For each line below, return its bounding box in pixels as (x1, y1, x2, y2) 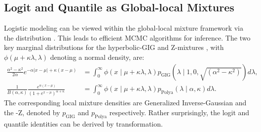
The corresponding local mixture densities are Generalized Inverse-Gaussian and (4, 97, 247, 108)
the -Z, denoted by (4, 107, 60, 117)
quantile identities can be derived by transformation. (4, 118, 163, 129)
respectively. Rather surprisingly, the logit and (109, 107, 250, 117)
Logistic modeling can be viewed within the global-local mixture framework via (4, 23, 243, 33)
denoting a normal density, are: (50, 51, 145, 62)
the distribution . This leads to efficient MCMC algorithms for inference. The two (4, 32, 251, 43)
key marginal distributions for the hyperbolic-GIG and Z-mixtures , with (4, 42, 224, 52)
